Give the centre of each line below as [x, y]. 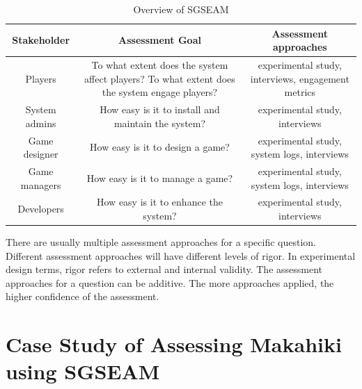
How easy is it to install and [160, 109]
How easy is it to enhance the [160, 202]
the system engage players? [160, 92]
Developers [41, 209]
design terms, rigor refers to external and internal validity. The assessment [164, 269]
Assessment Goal [160, 40]
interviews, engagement [300, 78]
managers [41, 184]
